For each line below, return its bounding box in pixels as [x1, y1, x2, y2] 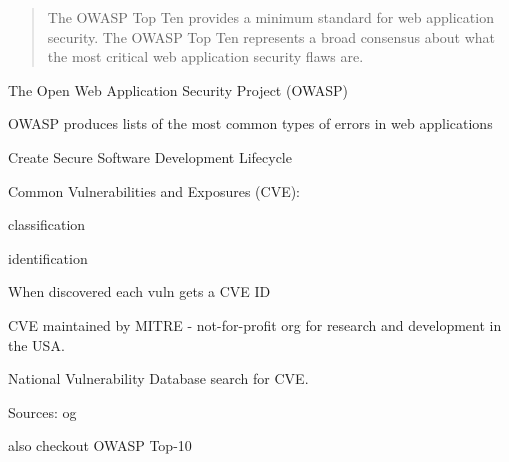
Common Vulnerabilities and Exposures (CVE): [8, 180, 301, 201]
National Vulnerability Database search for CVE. [8, 368, 309, 389]
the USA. [8, 334, 65, 355]
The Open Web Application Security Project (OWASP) [8, 79, 349, 100]
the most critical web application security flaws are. [47, 46, 364, 67]
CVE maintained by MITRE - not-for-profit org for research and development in [8, 314, 502, 335]
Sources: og [8, 401, 77, 422]
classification [8, 214, 86, 235]
